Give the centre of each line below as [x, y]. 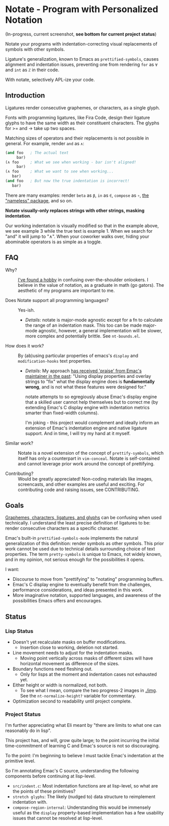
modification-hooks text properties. [55, 361]
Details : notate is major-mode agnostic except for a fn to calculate [94, 320]
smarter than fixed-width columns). [62, 413]
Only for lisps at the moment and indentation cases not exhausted [89, 674]
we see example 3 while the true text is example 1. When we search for [79, 231]
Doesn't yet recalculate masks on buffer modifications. [69, 642]
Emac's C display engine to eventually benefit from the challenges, [82, 585]
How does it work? [25, 345]
